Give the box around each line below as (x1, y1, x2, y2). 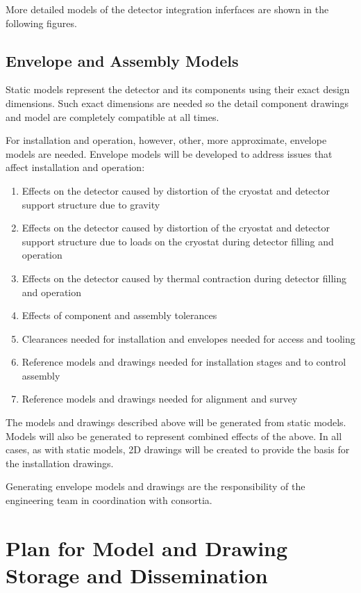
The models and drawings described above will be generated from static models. (6, 415, 346, 430)
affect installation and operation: (6, 160, 145, 174)
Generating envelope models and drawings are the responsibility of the (6, 479, 305, 494)
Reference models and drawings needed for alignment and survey (22, 391, 298, 406)
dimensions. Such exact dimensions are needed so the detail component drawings (6, 95, 349, 110)
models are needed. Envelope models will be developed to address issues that (6, 146, 333, 161)
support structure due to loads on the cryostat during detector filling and (22, 234, 334, 248)
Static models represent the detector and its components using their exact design (6, 82, 350, 97)
